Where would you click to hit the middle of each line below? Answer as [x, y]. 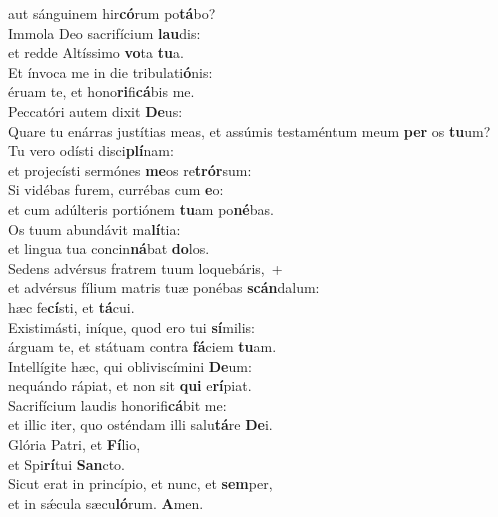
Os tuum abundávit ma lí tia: [94, 228]
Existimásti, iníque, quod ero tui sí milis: [131, 326]
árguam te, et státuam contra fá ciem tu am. [142, 346]
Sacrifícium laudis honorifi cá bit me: [117, 404]
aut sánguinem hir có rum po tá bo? [112, 13]
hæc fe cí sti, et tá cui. [71, 306]
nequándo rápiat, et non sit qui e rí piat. [130, 385]
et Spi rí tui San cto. [66, 463]
